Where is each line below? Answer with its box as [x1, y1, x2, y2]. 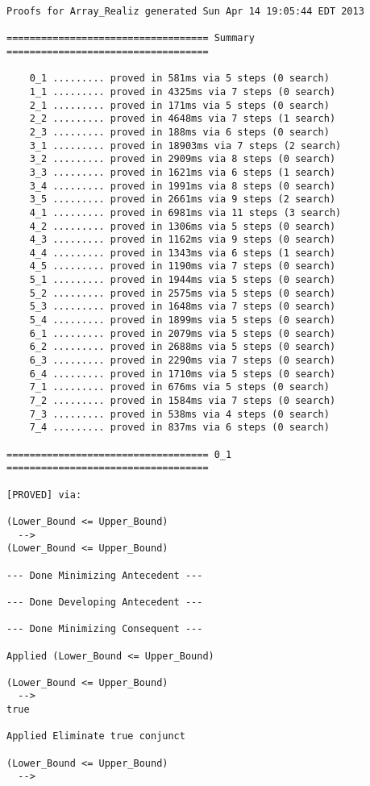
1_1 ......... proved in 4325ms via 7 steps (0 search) [29, 85, 336, 98]
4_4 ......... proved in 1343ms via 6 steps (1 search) [29, 247, 336, 259]
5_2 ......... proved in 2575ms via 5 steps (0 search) [29, 287, 336, 299]
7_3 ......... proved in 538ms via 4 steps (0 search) [29, 408, 330, 420]
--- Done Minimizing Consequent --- [6, 623, 203, 635]
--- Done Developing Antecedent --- [6, 596, 203, 608]
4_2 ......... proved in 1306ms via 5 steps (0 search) [29, 220, 336, 232]
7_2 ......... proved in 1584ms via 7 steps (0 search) [29, 395, 336, 407]
